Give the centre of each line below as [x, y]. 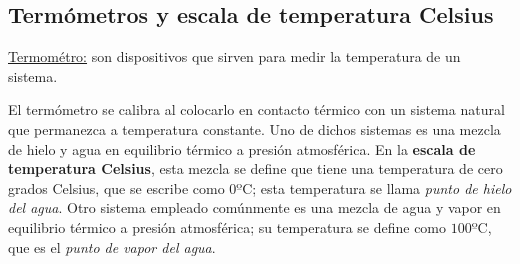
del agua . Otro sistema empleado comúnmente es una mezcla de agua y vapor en [254, 207]
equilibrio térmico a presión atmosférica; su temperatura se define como [227, 226]
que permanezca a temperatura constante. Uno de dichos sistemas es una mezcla [254, 128]
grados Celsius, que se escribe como [116, 187]
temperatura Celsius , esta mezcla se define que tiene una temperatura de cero [255, 168]
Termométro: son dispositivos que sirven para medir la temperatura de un [234, 56]
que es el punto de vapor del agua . [112, 246]
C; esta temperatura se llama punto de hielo [377, 187]
